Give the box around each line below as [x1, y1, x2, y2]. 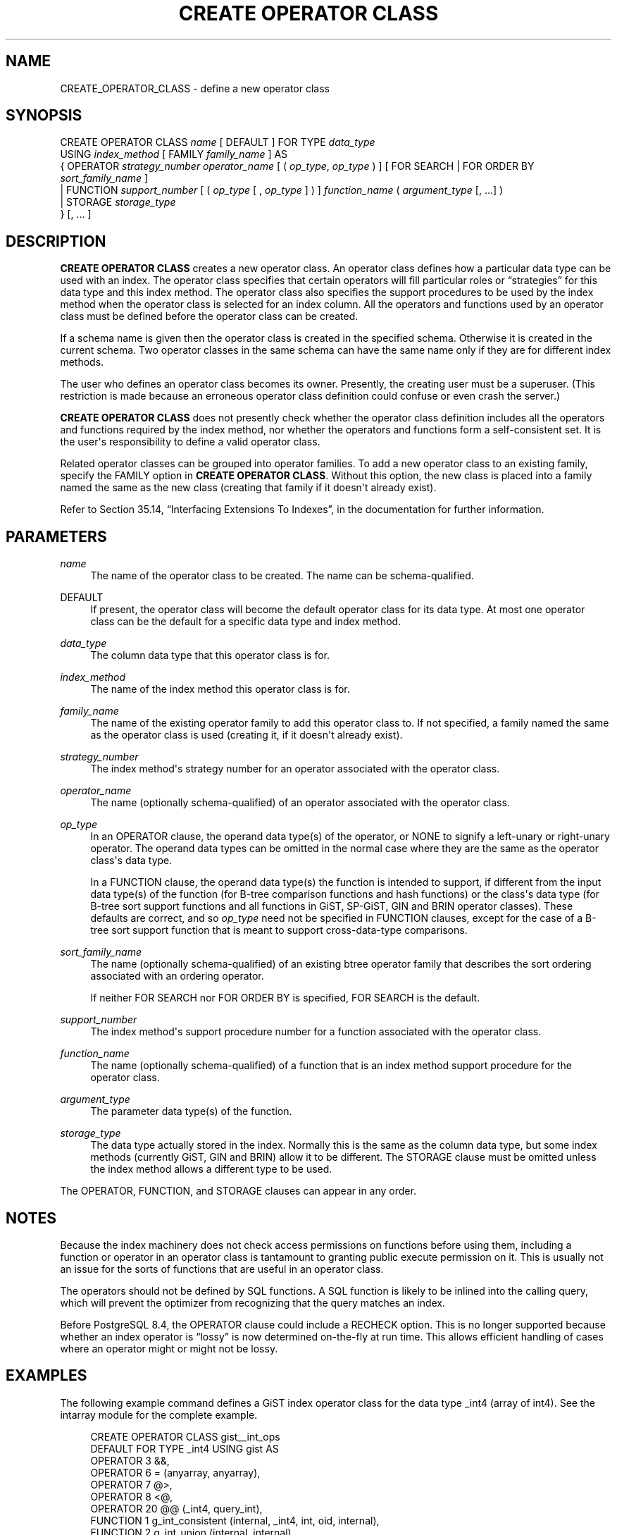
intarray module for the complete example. [60, 1408, 258, 1421]
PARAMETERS [6, 527, 107, 545]
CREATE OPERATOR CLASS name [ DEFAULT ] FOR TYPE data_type [60, 136, 375, 149]
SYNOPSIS [6, 106, 82, 125]
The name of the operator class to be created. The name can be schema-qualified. [90, 569, 474, 582]
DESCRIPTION [6, 232, 106, 250]
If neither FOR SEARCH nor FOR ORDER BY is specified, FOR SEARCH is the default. [90, 992, 480, 1004]
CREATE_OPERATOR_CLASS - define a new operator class [60, 82, 330, 94]
